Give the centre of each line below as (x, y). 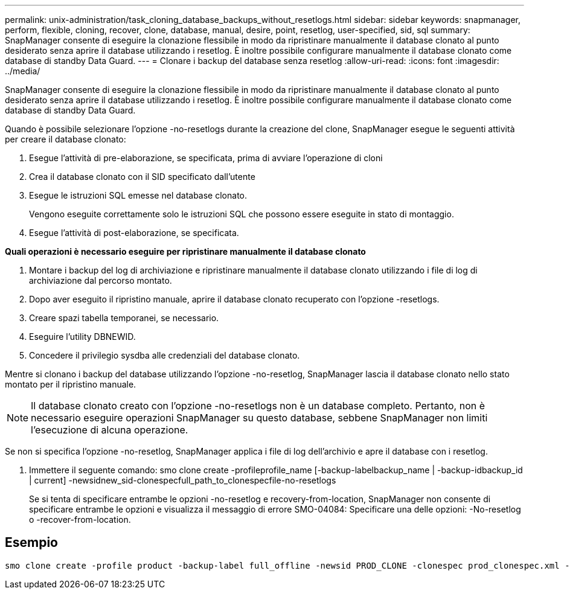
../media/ (23, 71)
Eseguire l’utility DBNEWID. (82, 337)
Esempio (31, 543)
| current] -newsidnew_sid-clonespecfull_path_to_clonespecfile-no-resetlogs (183, 480)
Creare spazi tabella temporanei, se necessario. (124, 318)
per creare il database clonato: (66, 139)
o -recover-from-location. (80, 519)
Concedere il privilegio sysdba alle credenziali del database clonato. (165, 355)
